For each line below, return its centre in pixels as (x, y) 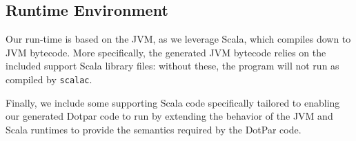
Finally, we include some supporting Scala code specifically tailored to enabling (173, 102)
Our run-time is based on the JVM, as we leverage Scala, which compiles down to (178, 39)
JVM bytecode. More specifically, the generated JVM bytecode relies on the (166, 52)
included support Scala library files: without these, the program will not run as (172, 66)
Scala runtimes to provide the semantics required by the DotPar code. (154, 129)
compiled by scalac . (49, 79)
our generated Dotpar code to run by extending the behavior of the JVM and (169, 116)
